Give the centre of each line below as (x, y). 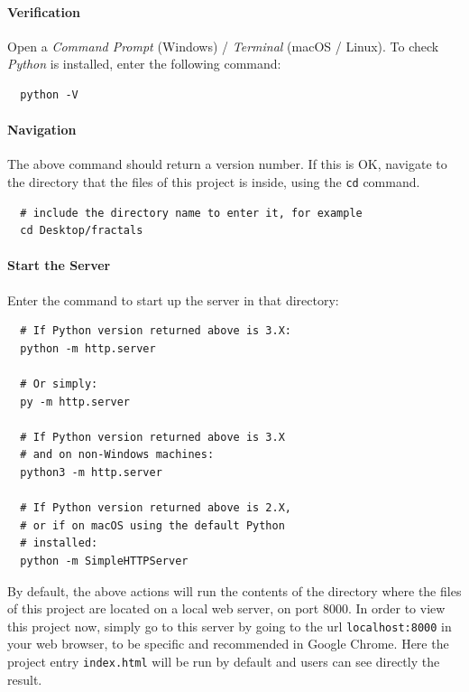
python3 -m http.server (91, 472)
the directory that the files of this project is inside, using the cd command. (214, 181)
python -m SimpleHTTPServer (104, 561)
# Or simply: (59, 383)
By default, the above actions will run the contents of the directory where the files (234, 590)
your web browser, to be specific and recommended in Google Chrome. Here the (228, 644)
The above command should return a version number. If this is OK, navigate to (227, 164)
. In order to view (396, 608)
